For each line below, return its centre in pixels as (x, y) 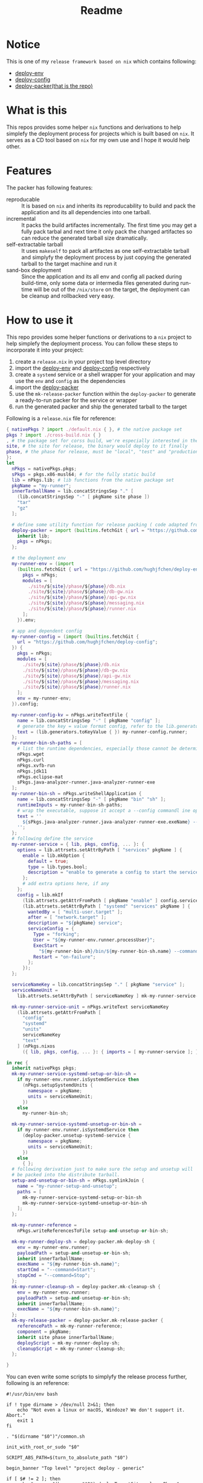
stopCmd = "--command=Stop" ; (54, 1275)
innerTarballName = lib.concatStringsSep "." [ (73, 491)
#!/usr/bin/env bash (32, 1394)
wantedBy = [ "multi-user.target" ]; (75, 912)
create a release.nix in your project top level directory (83, 361)
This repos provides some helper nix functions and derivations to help (94, 127)
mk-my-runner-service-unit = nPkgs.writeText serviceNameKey (90, 1007)
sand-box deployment (34, 270)
